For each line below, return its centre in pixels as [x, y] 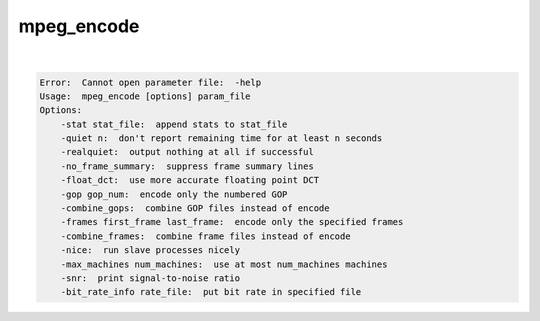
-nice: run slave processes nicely [150, 250]
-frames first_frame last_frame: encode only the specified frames [232, 222]
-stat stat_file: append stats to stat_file [174, 124]
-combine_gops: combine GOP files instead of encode [195, 208]
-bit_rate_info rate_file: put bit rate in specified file [211, 292]
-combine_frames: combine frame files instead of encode [205, 236]
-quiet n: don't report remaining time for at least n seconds [221, 138]
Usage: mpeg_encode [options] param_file [145, 96]
